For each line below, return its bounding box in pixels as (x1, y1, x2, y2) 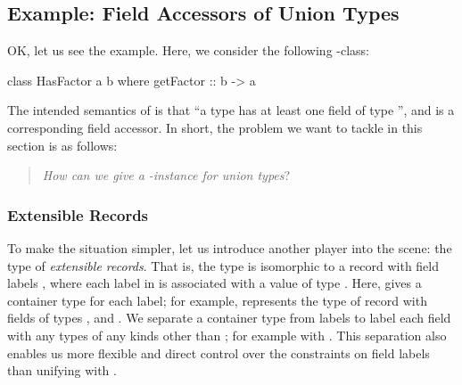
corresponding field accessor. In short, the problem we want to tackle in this (7, 118, 423, 136)
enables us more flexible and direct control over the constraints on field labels (7, 343, 430, 362)
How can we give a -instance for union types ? (42, 166, 291, 184)
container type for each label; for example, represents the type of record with (7, 291, 427, 309)
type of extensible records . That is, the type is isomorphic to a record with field (7, 256, 439, 274)
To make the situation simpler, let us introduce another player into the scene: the (7, 238, 452, 257)
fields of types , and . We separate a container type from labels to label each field (7, 308, 451, 327)
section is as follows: (7, 135, 118, 154)
